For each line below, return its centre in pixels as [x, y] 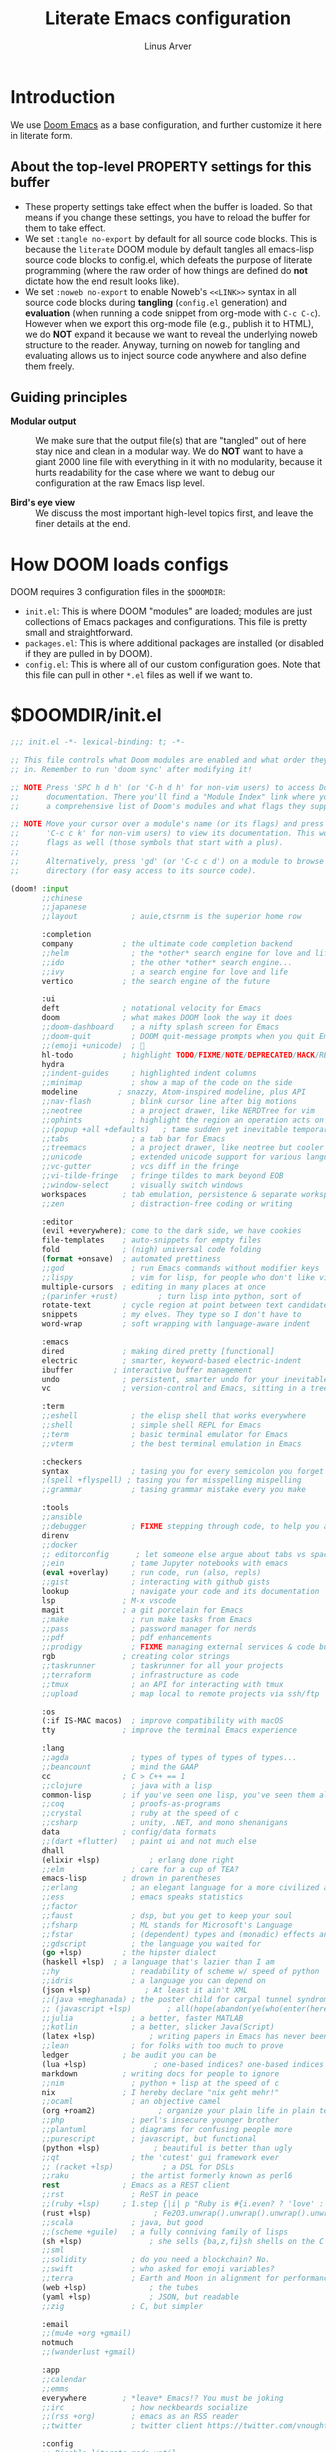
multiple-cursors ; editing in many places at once [154, 1287]
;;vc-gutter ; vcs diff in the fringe [140, 1167]
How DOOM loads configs [119, 564]
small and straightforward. [78, 633]
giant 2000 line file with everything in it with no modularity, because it [179, 462]
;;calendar [64, 2379]
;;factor [59, 1907]
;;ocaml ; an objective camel [131, 2102]
